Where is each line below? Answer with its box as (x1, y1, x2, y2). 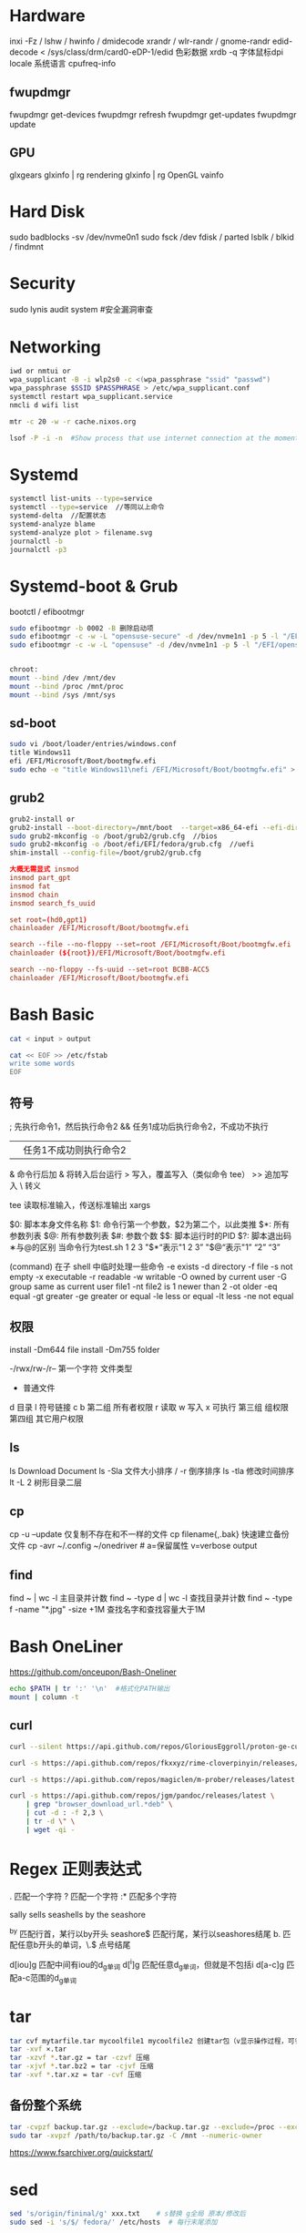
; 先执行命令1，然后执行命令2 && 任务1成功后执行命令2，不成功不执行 (9, 1122, 269, 1132)
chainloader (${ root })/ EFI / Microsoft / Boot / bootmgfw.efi (9, 948, 226, 958)
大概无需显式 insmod (9, 865, 79, 875)
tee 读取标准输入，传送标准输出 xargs (9, 1200, 151, 1210)
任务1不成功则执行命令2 (23, 1144, 127, 1156)
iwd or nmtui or (9, 366, 71, 376)
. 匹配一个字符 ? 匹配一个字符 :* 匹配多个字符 (9, 1890, 178, 1901)
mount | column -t (9, 1693, 79, 1702)
